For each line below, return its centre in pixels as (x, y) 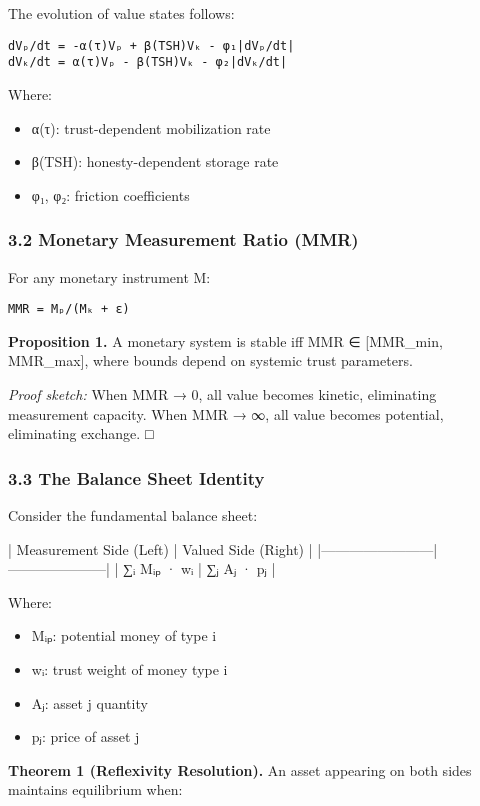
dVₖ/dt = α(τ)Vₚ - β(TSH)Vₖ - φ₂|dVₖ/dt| (148, 62)
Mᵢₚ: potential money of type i (124, 635)
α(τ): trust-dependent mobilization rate (151, 127)
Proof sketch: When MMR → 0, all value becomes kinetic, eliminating (222, 393)
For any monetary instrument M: (109, 276)
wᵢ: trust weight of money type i (129, 668)
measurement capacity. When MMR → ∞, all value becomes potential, (226, 413)
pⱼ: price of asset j (85, 736)
